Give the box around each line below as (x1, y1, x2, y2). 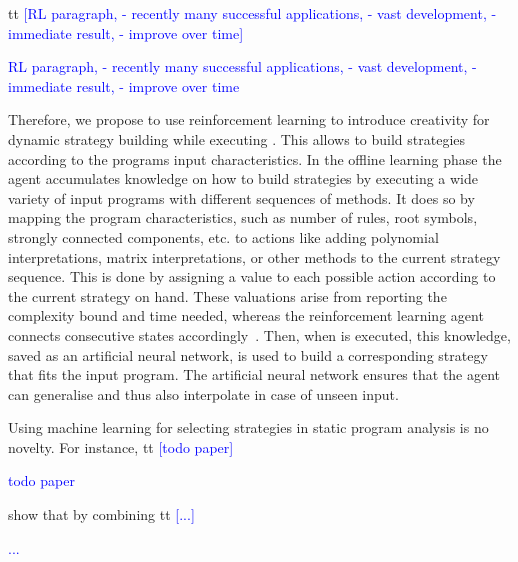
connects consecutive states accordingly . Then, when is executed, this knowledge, (8, 324, 511, 345)
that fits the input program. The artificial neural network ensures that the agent (8, 364, 501, 385)
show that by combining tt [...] (8, 504, 195, 525)
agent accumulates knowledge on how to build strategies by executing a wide (8, 168, 479, 189)
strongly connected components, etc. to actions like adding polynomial (8, 226, 439, 247)
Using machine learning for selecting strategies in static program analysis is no (8, 417, 489, 438)
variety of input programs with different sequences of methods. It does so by (8, 187, 475, 208)
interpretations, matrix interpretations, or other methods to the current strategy (8, 246, 501, 267)
